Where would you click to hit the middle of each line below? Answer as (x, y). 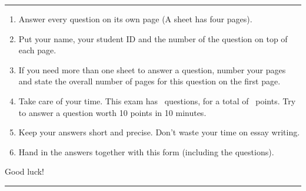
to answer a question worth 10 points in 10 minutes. (112, 112)
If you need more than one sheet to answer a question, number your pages (152, 69)
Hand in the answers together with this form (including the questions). (146, 151)
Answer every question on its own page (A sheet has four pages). (135, 19)
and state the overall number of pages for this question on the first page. (149, 81)
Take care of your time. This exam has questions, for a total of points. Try (157, 100)
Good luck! (25, 171)
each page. (37, 50)
